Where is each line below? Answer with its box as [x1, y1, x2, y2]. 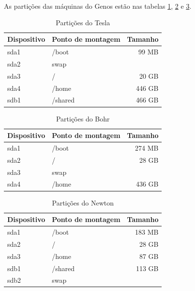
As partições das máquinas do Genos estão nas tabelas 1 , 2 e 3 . [4, 1, 192, 11]
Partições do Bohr [56, 113, 110, 123]
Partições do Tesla [56, 17, 110, 27]
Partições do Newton [52, 197, 114, 207]
